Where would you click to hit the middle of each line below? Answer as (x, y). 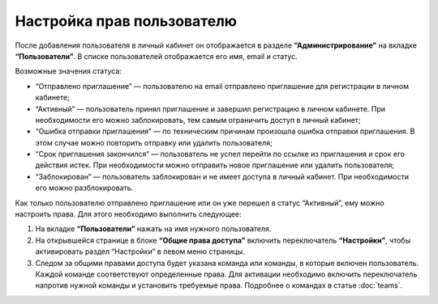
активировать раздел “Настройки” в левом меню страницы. (140, 251)
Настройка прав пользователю (126, 21)
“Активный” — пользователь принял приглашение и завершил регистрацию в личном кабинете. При (210, 108)
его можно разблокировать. (84, 188)
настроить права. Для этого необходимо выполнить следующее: (129, 214)
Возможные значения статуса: (68, 71)
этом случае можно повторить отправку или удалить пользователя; (154, 142)
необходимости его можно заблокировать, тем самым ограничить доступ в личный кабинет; (198, 120)
